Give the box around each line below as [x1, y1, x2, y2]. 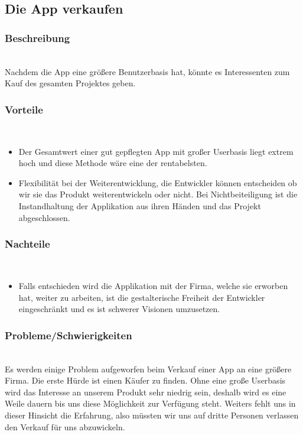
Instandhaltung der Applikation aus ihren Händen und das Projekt [18, 199, 261, 212]
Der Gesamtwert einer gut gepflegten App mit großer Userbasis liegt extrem [18, 145, 294, 157]
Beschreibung [5, 30, 70, 45]
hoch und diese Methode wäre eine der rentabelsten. [18, 157, 207, 169]
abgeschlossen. [18, 211, 70, 223]
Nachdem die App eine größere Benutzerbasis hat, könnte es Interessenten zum [5, 65, 290, 77]
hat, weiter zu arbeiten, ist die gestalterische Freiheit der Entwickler [18, 291, 265, 303]
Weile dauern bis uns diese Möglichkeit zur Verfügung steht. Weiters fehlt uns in [5, 397, 296, 410]
